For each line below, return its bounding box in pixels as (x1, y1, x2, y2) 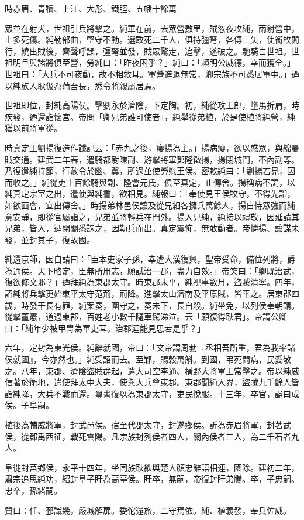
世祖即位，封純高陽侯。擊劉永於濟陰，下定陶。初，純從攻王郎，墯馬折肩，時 (5, 99, 299, 111)
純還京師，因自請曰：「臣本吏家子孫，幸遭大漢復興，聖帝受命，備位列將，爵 (5, 253, 295, 265)
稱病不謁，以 (246, 176, 295, 188)
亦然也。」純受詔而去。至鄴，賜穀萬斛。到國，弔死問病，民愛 (49, 353, 283, 365)
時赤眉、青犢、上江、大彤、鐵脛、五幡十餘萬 (5, 2, 177, 14)
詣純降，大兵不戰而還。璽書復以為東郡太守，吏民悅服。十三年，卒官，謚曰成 (5, 387, 299, 399)
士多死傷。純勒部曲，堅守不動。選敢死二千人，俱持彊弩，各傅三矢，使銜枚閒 (5, 33, 299, 46)
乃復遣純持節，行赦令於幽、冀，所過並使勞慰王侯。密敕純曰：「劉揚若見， (5, 165, 287, 177)
